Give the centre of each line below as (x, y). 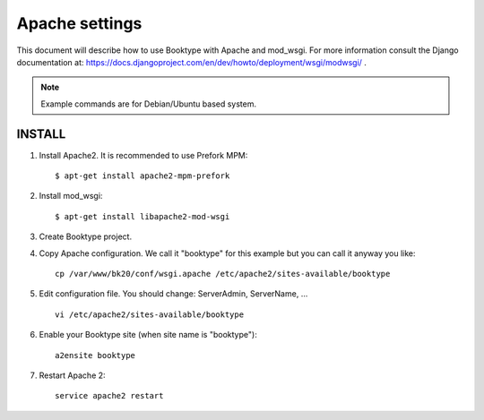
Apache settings (79, 23)
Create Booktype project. (86, 236)
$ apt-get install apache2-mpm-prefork (143, 176)
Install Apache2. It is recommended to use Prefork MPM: (143, 155)
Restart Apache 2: (73, 375)
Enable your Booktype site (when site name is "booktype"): (148, 335)
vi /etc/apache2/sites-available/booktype (150, 314)
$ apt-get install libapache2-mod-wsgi (143, 216)
